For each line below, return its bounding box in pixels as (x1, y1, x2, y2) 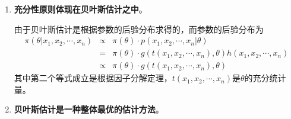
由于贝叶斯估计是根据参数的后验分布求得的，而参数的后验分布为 (14, 22, 264, 35)
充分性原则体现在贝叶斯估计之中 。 (14, 3, 147, 15)
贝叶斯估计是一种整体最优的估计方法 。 (14, 103, 164, 115)
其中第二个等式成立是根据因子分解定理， (14, 72, 172, 84)
